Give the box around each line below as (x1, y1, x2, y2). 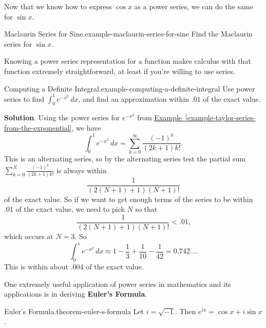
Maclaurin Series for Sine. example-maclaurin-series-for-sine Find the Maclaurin (4, 28, 253, 39)
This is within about (4, 261, 69, 271)
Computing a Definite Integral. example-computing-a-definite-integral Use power (4, 83, 255, 94)
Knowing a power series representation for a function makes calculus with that (4, 56, 251, 66)
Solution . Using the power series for (4, 112, 120, 123)
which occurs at (4, 231, 53, 242)
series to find (4, 93, 44, 104)
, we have (71, 122, 101, 133)
